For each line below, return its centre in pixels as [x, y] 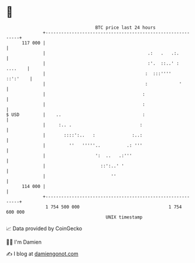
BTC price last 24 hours [126, 28]
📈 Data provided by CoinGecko [44, 228]
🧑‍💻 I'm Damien [24, 242]
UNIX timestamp [124, 217]
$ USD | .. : [76, 115]
